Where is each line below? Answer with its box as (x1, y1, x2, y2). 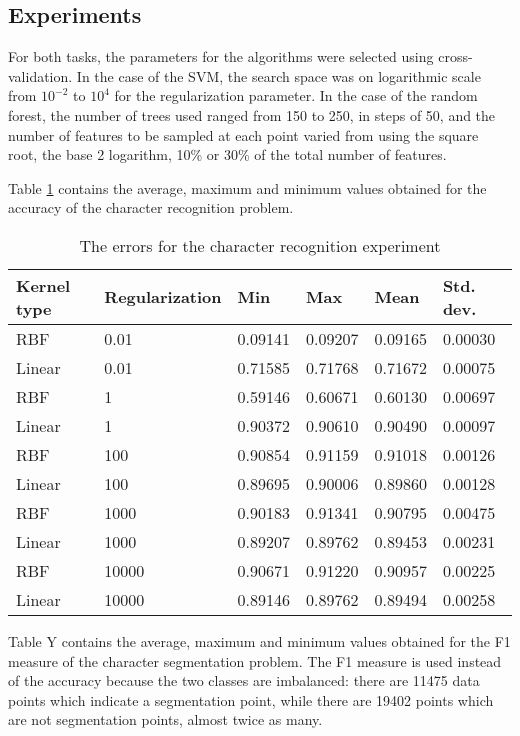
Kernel (16, 273, 71, 297)
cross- (438, 46, 473, 67)
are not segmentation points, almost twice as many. (8, 709, 323, 730)
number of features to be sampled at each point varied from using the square (8, 124, 479, 145)
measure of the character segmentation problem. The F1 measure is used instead (8, 650, 502, 671)
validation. (8, 65, 73, 86)
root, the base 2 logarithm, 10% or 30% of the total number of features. (8, 144, 447, 165)
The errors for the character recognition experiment (79, 233, 441, 257)
